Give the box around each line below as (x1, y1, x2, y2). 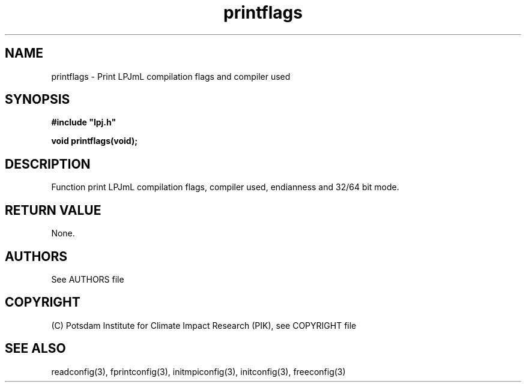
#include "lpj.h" (51, 117, 116, 128)
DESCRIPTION (5, 156, 91, 172)
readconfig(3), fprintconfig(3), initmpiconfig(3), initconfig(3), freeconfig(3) (51, 366, 346, 377)
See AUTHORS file (51, 274, 124, 284)
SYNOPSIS (5, 92, 70, 107)
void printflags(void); (51, 136, 138, 146)
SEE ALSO (5, 341, 66, 356)
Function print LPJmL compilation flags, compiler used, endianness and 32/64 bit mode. (51, 182, 399, 193)
